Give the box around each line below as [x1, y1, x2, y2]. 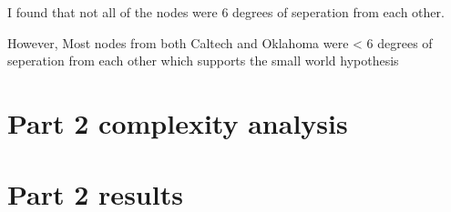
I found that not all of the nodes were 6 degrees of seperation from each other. [7, 3, 445, 21]
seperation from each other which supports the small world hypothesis [7, 51, 399, 70]
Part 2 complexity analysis [7, 104, 348, 141]
